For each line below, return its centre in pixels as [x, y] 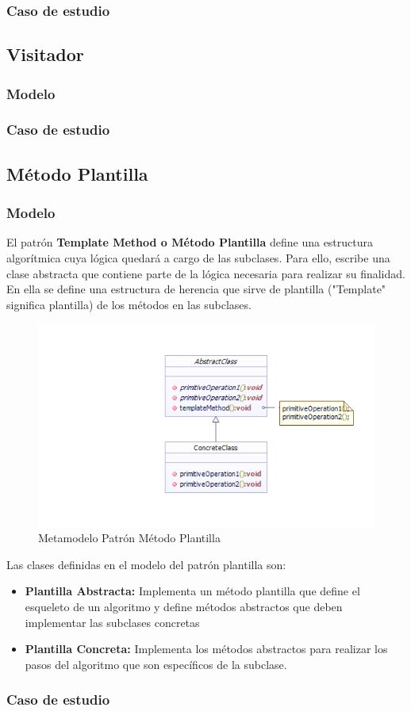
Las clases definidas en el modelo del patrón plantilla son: [146, 564]
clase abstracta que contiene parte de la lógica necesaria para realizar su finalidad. [206, 273]
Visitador [45, 54]
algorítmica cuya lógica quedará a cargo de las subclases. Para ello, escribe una [198, 257]
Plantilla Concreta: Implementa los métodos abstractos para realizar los [206, 649]
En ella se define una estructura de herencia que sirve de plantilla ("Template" [196, 289]
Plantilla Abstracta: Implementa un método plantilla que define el [192, 591]
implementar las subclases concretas [112, 622]
